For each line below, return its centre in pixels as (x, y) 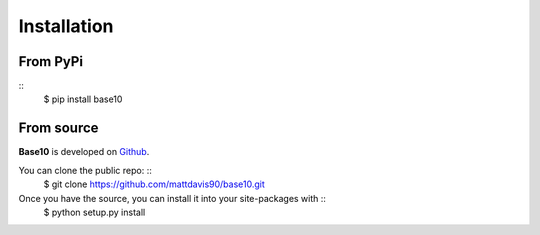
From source (58, 128)
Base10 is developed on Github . (84, 152)
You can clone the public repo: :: (85, 170)
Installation (66, 26)
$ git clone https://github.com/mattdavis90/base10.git (154, 184)
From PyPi (51, 61)
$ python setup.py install (94, 212)
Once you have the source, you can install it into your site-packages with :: (172, 198)
